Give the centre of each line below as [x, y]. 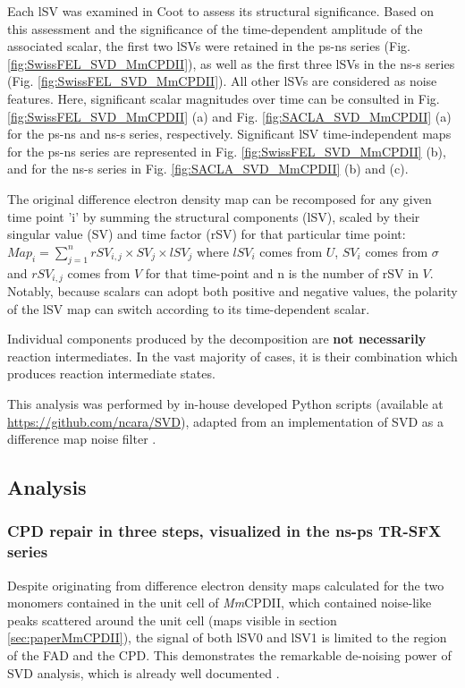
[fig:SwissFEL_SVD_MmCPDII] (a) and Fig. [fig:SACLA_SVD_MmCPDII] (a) [229, 116]
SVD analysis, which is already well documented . [144, 672]
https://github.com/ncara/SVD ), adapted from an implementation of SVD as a [225, 421]
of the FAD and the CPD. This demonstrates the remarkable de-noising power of [229, 655]
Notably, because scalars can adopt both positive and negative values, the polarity [232, 290]
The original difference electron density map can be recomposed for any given [220, 198]
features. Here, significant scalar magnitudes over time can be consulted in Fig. [224, 98]
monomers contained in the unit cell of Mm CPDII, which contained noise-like [220, 603]
